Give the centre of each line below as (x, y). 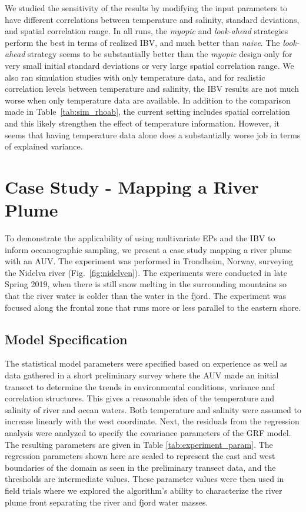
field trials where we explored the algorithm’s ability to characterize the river (144, 490)
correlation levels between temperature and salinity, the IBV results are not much (152, 89)
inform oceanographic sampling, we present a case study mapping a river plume (148, 249)
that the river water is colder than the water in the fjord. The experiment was (145, 295)
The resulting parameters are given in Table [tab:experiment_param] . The (139, 444)
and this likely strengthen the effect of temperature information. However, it (142, 123)
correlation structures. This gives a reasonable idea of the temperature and (139, 398)
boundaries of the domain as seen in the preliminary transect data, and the (140, 467)
